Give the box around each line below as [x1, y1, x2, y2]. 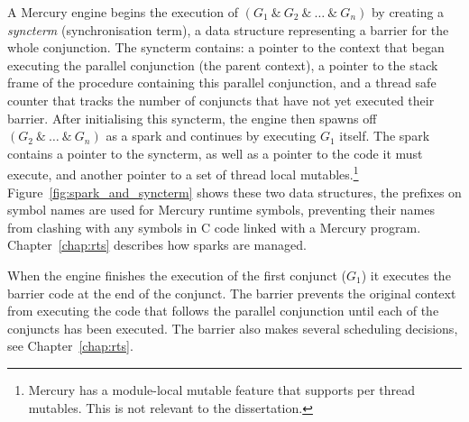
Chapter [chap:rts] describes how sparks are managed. [7, 235, 307, 254]
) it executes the [361, 265, 451, 284]
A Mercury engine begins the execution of [7, 3, 239, 21]
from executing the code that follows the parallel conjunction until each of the [7, 301, 439, 320]
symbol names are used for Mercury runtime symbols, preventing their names [7, 200, 435, 219]
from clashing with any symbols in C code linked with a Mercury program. [7, 217, 421, 236]
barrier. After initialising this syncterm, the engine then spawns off [7, 108, 377, 127]
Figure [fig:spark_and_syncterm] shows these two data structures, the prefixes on [7, 182, 462, 201]
